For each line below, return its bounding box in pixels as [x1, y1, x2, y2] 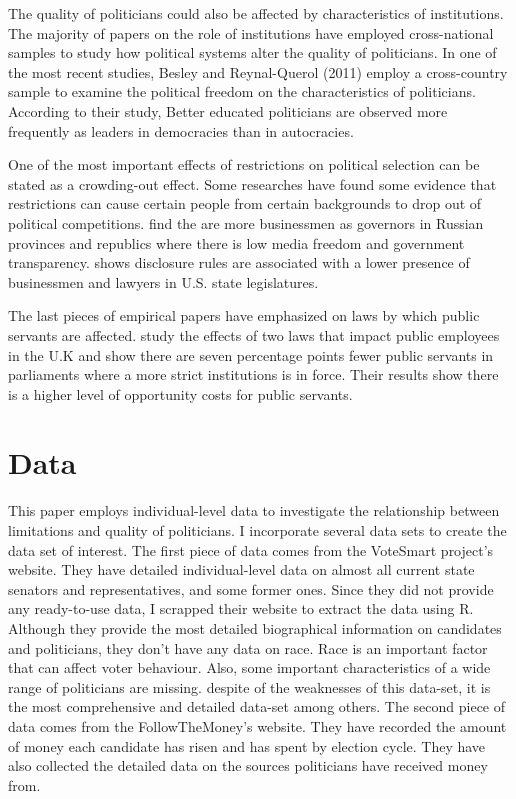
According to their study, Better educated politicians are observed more [8, 100, 448, 121]
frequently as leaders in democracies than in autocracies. [8, 120, 354, 141]
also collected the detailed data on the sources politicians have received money [8, 755, 488, 776]
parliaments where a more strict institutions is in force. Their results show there [8, 364, 499, 385]
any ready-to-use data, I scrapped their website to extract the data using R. [8, 598, 474, 619]
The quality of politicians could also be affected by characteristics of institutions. [8, 3, 504, 23]
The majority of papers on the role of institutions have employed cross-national [8, 22, 494, 43]
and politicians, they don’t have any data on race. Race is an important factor [8, 637, 488, 658]
